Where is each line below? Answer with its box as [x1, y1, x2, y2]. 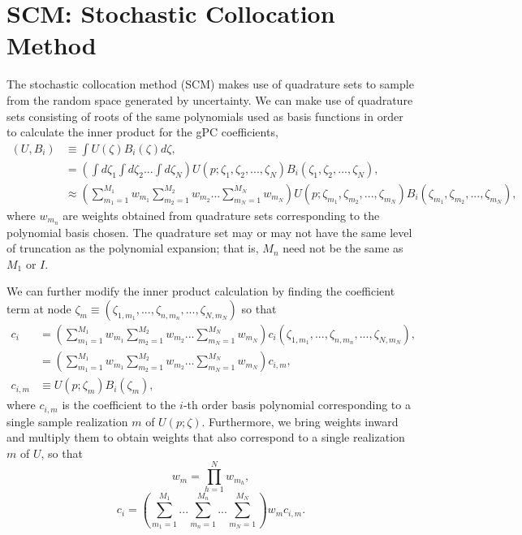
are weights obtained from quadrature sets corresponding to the [63, 206, 380, 223]
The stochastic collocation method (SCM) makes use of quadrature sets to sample [6, 76, 414, 93]
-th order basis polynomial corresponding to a [183, 396, 411, 413]
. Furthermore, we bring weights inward [201, 412, 399, 429]
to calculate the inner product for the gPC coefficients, [6, 123, 278, 140]
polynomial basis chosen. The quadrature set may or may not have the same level [6, 223, 412, 240]
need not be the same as [283, 239, 403, 257]
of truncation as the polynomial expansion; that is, [6, 239, 259, 257]
